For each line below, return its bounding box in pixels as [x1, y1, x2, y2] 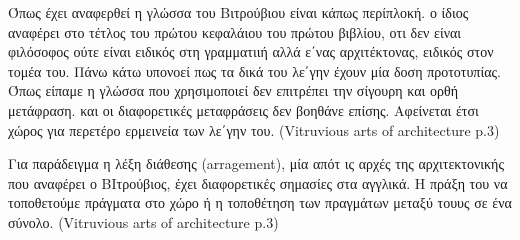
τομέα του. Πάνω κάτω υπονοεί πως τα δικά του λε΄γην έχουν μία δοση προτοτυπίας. [8, 60, 501, 81]
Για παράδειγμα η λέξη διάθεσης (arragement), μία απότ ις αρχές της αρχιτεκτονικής [8, 153, 504, 174]
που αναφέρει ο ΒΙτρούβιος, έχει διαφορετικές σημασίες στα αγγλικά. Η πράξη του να [8, 172, 508, 193]
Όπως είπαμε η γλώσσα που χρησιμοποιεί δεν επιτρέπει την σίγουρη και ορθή [8, 80, 458, 101]
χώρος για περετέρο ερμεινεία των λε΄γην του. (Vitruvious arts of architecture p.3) [8, 119, 500, 140]
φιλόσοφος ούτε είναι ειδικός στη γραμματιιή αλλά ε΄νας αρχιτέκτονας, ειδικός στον [8, 41, 494, 62]
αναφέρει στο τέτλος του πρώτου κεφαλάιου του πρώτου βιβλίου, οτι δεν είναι [8, 21, 462, 42]
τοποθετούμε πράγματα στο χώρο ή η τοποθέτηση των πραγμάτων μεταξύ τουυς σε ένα [8, 192, 512, 213]
